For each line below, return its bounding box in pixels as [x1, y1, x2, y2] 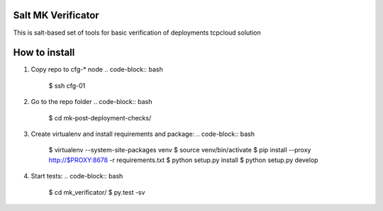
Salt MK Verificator [13, 9, 99, 21]
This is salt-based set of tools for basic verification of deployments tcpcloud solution [13, 28, 262, 37]
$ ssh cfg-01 [48, 81, 86, 90]
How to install [13, 47, 75, 59]
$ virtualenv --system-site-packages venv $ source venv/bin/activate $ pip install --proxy [48, 146, 311, 154]
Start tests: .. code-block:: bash [30, 172, 123, 181]
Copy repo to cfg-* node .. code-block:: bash [30, 65, 163, 74]
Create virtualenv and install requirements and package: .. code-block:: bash [30, 130, 255, 138]
